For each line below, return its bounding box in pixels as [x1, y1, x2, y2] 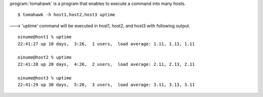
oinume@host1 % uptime [18, 34, 72, 40]
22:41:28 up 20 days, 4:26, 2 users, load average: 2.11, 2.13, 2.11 [18, 61, 195, 67]
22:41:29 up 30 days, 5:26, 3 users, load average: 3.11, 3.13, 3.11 [18, 82, 195, 87]
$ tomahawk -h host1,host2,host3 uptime [18, 12, 115, 18]
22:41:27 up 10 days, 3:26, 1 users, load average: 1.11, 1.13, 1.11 [18, 41, 195, 46]
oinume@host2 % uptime [18, 55, 72, 60]
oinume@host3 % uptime [18, 75, 72, 80]
